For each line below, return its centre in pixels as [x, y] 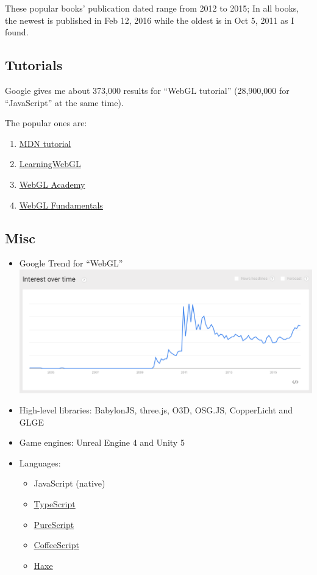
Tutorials [34, 65]
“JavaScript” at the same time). [64, 102]
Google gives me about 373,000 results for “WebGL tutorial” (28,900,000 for [147, 90]
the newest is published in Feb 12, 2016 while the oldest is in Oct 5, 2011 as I [150, 20]
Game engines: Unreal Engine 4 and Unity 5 [102, 442]
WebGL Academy [52, 184]
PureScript [54, 524]
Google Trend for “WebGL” [71, 263]
